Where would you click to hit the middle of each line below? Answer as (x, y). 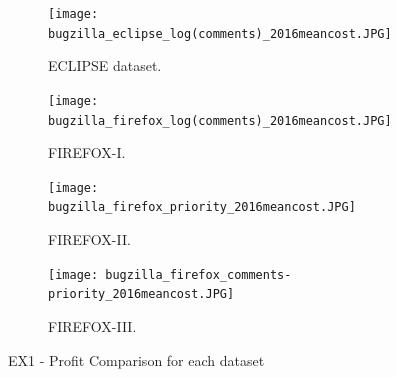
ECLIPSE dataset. (105, 65)
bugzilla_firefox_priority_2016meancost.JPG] (202, 207)
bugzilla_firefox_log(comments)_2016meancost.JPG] (220, 120)
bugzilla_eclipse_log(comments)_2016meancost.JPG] (220, 33)
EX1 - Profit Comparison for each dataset (136, 359)
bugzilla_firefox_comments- (198, 274)
